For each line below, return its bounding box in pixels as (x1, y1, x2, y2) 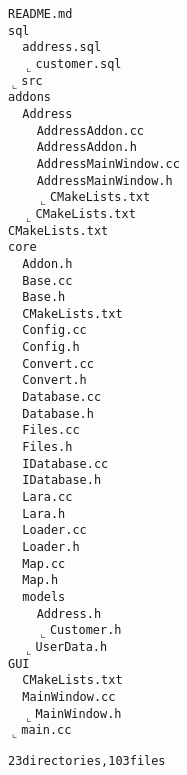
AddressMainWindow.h (36, 173, 173, 188)
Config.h (22, 340, 80, 355)
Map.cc (22, 556, 66, 571)
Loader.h (22, 540, 80, 554)
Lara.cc (22, 490, 73, 505)
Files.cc (22, 423, 80, 438)
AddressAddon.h (36, 140, 137, 155)
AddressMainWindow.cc (36, 156, 180, 171)
